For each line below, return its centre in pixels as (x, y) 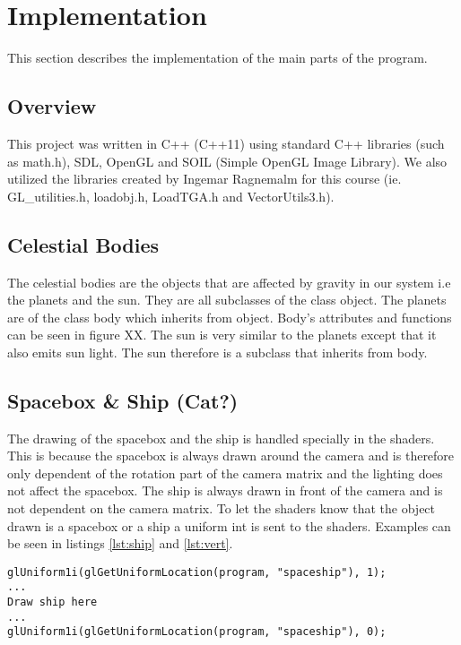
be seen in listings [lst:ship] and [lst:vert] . (120, 543)
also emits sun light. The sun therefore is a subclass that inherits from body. (217, 352)
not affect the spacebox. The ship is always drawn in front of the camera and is (225, 490)
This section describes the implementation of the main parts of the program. (217, 58)
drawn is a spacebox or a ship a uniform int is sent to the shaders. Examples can (229, 525)
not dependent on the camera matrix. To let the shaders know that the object (222, 508)
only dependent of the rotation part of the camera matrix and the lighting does (225, 473)
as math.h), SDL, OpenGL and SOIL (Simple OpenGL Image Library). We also (227, 161)
